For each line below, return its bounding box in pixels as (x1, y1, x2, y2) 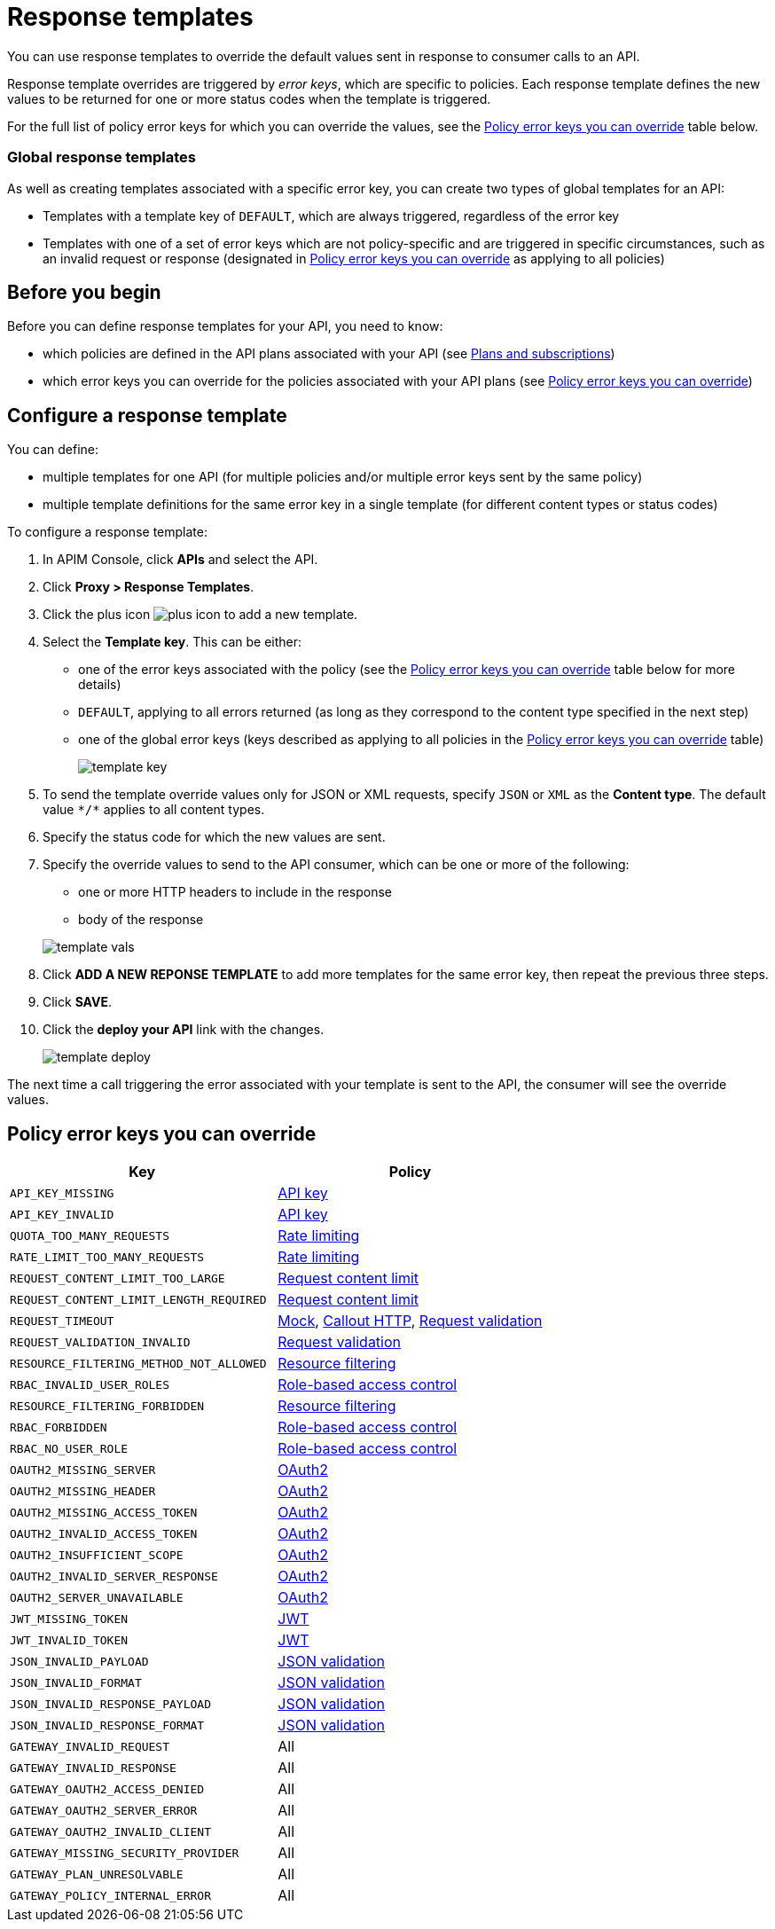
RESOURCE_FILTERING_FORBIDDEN (10, 1399, 205, 1413)
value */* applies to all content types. (43, 802, 265, 818)
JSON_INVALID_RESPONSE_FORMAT (10, 1718, 205, 1732)
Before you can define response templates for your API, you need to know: (7, 318, 443, 334)
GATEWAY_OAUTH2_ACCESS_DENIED (10, 1782, 205, 1796)
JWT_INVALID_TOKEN (10, 1633, 129, 1647)
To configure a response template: (7, 524, 207, 540)
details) (78, 677, 121, 693)
